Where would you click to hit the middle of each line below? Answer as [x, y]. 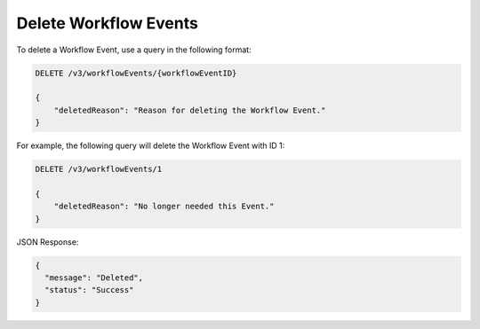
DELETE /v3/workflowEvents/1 [99, 169]
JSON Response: [48, 242]
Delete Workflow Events [108, 23]
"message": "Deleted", [94, 278]
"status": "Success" [89, 290]
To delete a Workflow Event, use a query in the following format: [134, 50]
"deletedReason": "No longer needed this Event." [164, 207]
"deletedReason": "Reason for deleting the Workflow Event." [190, 110]
